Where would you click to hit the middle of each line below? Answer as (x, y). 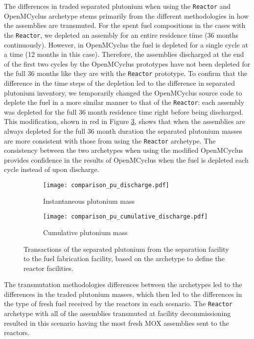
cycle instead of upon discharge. (52, 169)
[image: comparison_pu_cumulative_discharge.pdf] (126, 217)
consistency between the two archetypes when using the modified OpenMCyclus (124, 150)
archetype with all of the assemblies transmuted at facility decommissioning (117, 313)
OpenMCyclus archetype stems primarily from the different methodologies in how (127, 15)
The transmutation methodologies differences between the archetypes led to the (123, 284)
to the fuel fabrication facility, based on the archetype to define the (124, 258)
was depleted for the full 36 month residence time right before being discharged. (124, 111)
